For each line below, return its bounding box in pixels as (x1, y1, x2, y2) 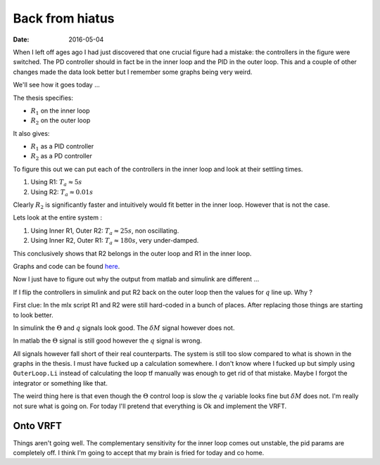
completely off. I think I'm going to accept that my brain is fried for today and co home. (13, 448, 265, 457)
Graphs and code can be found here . (13, 262, 120, 270)
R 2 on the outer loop (30, 116, 91, 127)
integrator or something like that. (13, 378, 108, 387)
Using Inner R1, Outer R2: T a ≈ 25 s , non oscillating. (30, 226, 179, 236)
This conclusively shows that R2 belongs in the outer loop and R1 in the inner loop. (13, 249, 252, 257)
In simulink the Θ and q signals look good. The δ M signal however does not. (13, 324, 235, 332)
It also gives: (13, 129, 50, 137)
